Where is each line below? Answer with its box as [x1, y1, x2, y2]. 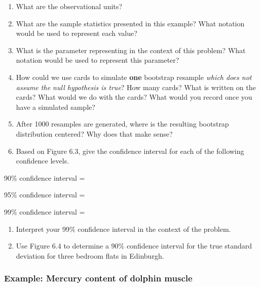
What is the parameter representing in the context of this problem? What [16, 45, 246, 55]
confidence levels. [16, 155, 69, 166]
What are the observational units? [16, 1, 122, 11]
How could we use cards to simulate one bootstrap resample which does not [16, 71, 252, 82]
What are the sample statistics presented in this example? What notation [16, 18, 245, 28]
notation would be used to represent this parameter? [16, 55, 179, 65]
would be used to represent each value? [16, 28, 137, 38]
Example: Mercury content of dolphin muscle [4, 272, 193, 284]
